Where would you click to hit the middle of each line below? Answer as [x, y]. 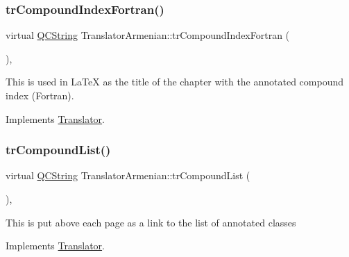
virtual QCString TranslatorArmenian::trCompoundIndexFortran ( [148, 35]
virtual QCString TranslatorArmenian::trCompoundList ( [128, 175]
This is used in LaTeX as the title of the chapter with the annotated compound [175, 82]
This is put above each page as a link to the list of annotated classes [151, 222]
